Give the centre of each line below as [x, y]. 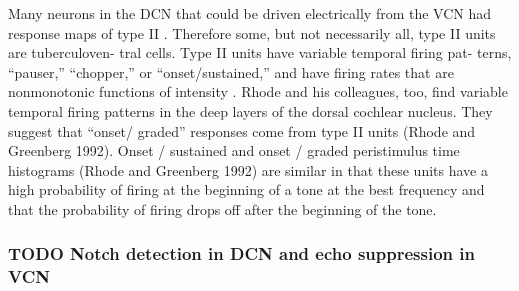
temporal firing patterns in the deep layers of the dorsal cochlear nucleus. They [250, 110]
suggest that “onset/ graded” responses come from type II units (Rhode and [242, 130]
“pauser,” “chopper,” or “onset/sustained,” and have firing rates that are [231, 71]
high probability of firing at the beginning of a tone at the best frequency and [246, 189]
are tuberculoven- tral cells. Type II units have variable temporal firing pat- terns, [260, 52]
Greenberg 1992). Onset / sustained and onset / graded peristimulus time [234, 150]
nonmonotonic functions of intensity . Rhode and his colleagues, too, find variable [258, 91]
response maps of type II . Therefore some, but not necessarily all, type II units [252, 32]
